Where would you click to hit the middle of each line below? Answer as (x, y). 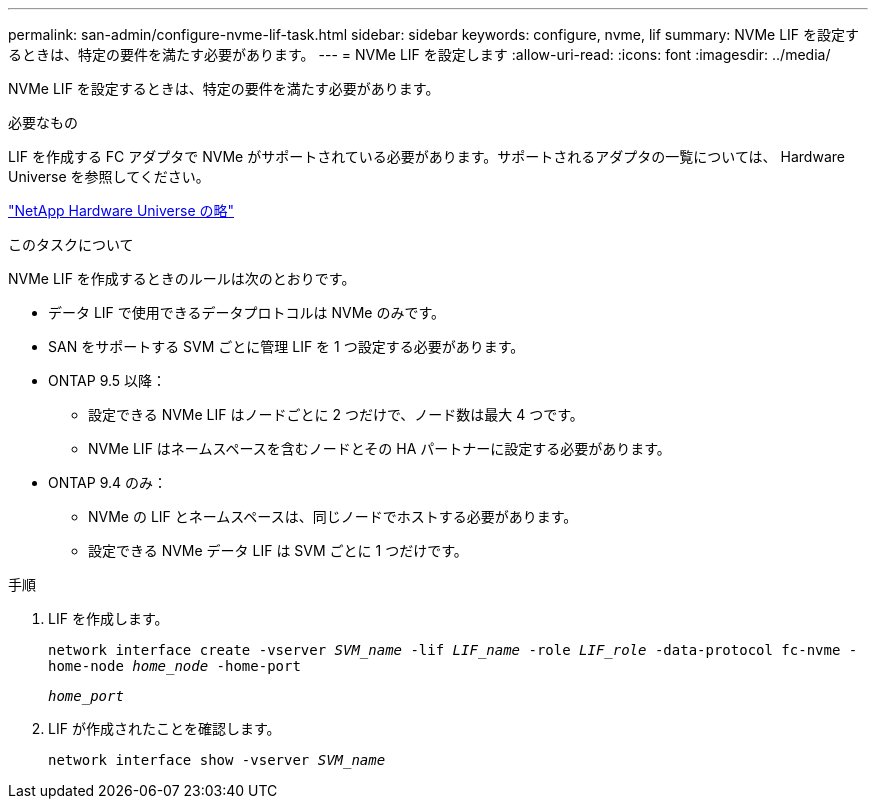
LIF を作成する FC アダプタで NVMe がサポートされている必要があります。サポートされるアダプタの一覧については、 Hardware (426, 156)
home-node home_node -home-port (174, 666)
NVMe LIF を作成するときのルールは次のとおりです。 (182, 278)
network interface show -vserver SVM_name (217, 760)
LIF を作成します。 (108, 618)
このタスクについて (71, 244)
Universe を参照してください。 (109, 176)
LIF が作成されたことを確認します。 (164, 728)
